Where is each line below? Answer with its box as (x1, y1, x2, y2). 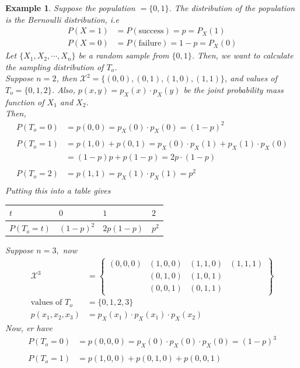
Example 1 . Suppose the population (5, 2, 135, 13)
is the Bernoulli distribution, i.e (5, 13, 119, 25)
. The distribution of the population (169, 2, 295, 13)
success (138, 27, 164, 36)
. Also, (51, 84, 75, 96)
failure (138, 39, 162, 48)
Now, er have (5, 322, 53, 334)
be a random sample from (78, 49, 169, 61)
